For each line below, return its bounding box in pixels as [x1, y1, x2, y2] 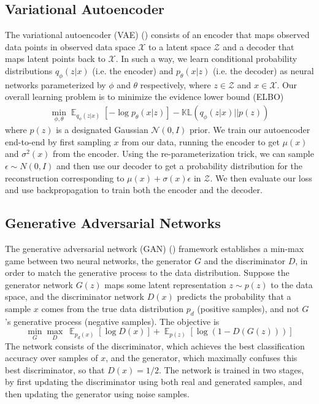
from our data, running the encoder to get [121, 135, 280, 148]
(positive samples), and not [197, 302, 299, 314]
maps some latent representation [104, 278, 226, 291]
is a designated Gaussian [56, 123, 148, 136]
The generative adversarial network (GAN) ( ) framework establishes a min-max [5, 242, 304, 254]
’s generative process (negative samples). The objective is [5, 314, 220, 327]
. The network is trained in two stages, [158, 363, 304, 376]
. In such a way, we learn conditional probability [115, 52, 298, 65]
